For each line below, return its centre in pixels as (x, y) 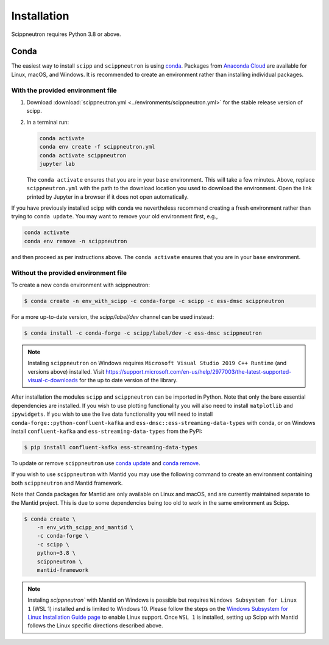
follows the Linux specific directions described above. (95, 625)
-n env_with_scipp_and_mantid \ (85, 527)
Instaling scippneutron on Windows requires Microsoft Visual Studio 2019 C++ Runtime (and (157, 363)
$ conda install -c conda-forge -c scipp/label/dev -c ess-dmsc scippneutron (143, 333)
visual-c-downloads (53, 380)
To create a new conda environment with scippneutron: (81, 285)
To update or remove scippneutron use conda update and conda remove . (106, 463)
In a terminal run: (48, 122)
